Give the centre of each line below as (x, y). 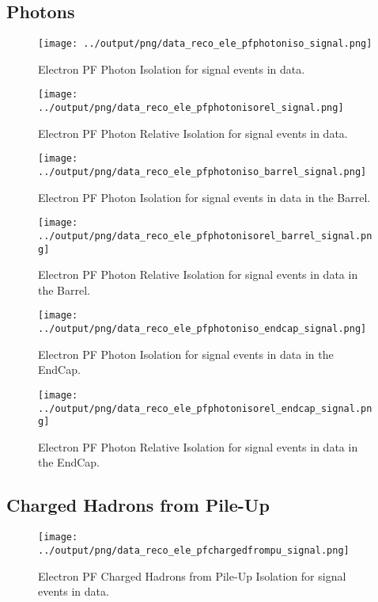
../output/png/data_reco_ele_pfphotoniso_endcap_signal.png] (202, 329)
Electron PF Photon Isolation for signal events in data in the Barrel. (204, 197)
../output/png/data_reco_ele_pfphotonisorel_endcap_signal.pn (205, 408)
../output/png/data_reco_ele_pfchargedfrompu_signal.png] (194, 550)
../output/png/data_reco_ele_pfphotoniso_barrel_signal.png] (202, 172)
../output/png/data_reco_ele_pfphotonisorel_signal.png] (191, 108)
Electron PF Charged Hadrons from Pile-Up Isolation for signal (192, 575)
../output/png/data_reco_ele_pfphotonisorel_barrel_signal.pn (205, 236)
